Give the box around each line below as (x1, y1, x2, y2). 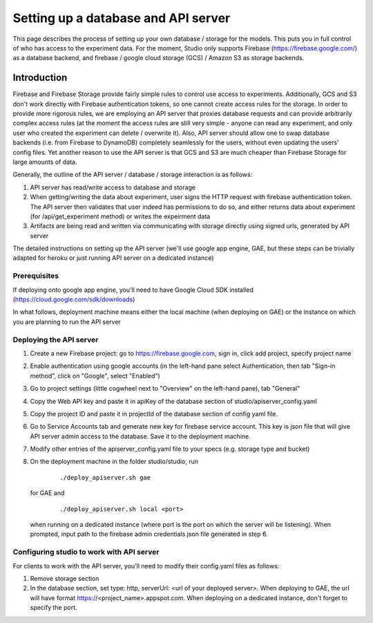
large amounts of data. (12, 158, 77, 166)
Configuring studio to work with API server (12, 547, 160, 557)
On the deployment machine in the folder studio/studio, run (30, 457, 199, 466)
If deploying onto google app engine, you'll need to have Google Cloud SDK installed (12, 286, 254, 294)
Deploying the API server (12, 335, 99, 344)
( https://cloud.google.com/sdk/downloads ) (12, 295, 135, 304)
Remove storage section (30, 574, 99, 582)
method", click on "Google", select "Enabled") (30, 371, 160, 380)
